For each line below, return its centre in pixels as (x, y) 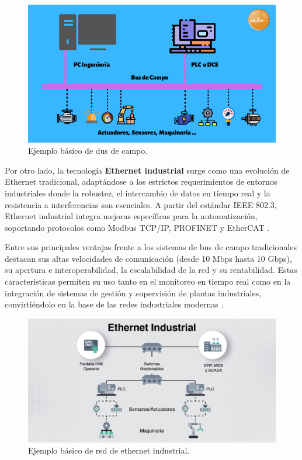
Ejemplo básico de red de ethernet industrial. (109, 450)
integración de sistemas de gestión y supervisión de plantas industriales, (133, 293)
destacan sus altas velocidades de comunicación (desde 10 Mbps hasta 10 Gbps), (148, 258)
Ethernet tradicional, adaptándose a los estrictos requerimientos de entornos (141, 181)
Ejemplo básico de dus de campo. (88, 151)
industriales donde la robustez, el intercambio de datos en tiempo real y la (138, 193)
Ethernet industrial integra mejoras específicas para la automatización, (131, 216)
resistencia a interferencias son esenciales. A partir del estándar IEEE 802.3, (141, 204)
